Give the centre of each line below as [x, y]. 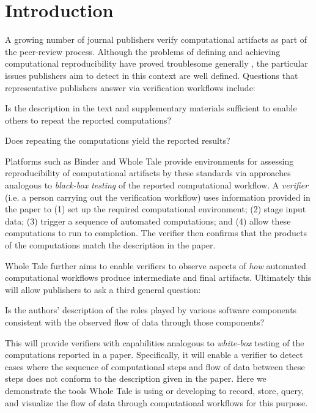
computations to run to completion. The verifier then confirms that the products [156, 233]
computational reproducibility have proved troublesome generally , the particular [156, 63]
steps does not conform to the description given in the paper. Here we [136, 378]
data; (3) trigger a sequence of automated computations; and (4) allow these [148, 221]
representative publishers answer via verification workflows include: [130, 87]
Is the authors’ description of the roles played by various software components [151, 310]
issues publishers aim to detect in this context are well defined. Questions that [152, 75]
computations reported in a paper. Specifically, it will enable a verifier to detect [154, 355]
